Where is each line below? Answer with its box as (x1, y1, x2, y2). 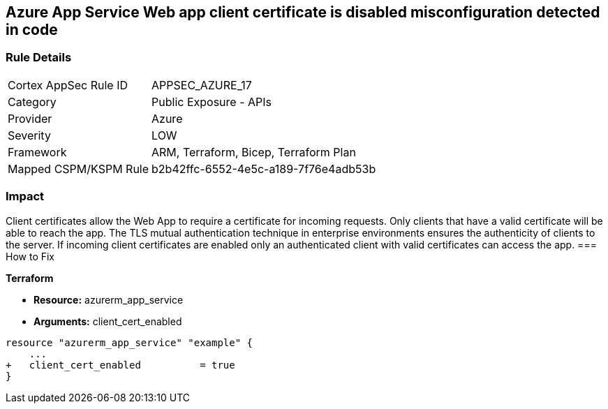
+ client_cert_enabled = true (6, 359, 235, 371)
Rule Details (6, 50, 72, 65)
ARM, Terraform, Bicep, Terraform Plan (151, 144, 356, 159)
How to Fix (6, 250, 55, 262)
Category (8, 94, 57, 109)
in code (6, 21, 58, 38)
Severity (8, 128, 51, 142)
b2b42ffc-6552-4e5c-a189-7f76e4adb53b (151, 161, 376, 176)
